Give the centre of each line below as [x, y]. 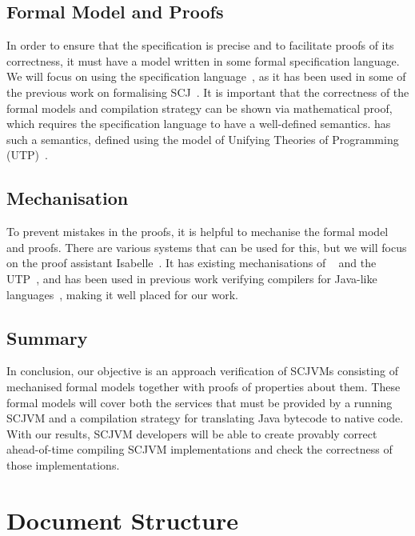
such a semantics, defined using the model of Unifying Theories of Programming [203, 139]
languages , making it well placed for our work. [122, 294]
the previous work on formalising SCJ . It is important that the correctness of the [208, 92]
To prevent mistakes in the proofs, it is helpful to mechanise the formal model [198, 232]
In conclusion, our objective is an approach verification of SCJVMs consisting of [202, 371]
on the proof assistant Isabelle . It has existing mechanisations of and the [192, 263]
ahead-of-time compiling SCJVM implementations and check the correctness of [200, 449]
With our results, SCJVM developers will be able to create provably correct [192, 433]
